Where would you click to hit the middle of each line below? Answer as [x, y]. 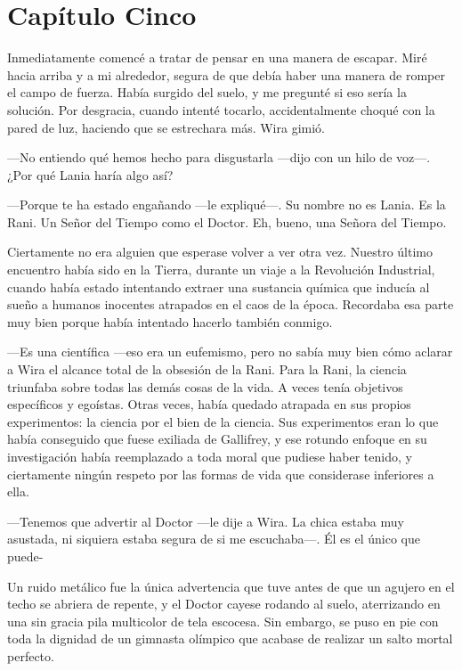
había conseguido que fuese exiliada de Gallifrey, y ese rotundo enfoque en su [217, 439]
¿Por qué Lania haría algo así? [90, 174]
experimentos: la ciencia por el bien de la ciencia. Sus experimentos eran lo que [223, 421]
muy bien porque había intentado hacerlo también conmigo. [170, 321]
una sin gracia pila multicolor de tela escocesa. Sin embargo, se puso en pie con [223, 621]
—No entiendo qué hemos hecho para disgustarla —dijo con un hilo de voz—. [219, 157]
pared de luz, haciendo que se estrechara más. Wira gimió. [166, 127]
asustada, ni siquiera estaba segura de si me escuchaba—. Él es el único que [214, 539]
